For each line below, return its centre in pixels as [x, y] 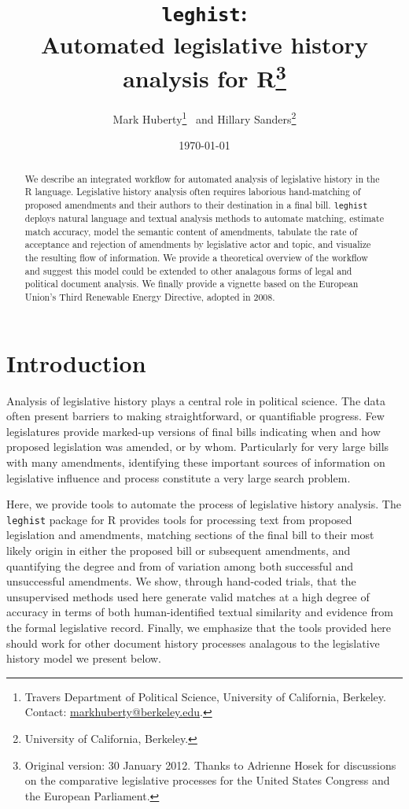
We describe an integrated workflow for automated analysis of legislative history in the [202, 178]
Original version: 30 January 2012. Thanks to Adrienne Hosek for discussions [210, 765]
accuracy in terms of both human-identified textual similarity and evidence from [200, 612]
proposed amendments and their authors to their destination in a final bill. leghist [196, 204]
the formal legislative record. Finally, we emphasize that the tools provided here [199, 627]
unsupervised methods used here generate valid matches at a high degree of [188, 596]
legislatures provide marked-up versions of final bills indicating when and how [193, 431]
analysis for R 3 [204, 76]
